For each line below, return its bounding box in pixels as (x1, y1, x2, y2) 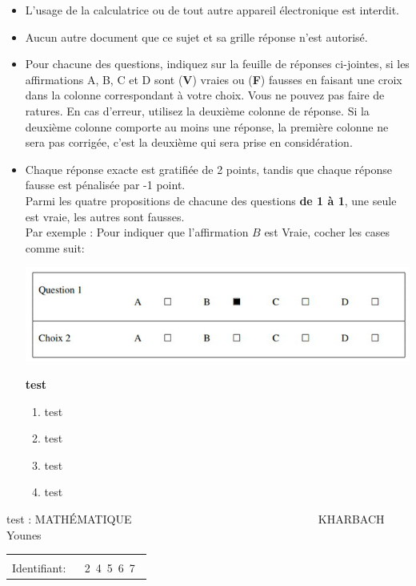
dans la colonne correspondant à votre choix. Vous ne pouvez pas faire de (25, 87, 385, 103)
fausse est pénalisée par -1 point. (25, 176, 186, 193)
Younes (6, 526, 42, 543)
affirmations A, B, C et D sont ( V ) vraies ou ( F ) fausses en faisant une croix (25, 71, 402, 87)
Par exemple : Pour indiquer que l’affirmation (25, 224, 249, 240)
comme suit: (25, 239, 85, 256)
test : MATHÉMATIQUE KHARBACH (6, 511, 385, 527)
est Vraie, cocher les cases (264, 224, 390, 240)
